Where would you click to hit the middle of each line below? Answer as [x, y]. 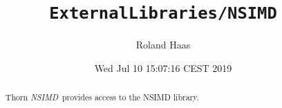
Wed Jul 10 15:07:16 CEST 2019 [163, 67]
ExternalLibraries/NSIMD [163, 13]
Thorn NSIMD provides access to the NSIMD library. [102, 97]
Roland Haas [163, 45]
